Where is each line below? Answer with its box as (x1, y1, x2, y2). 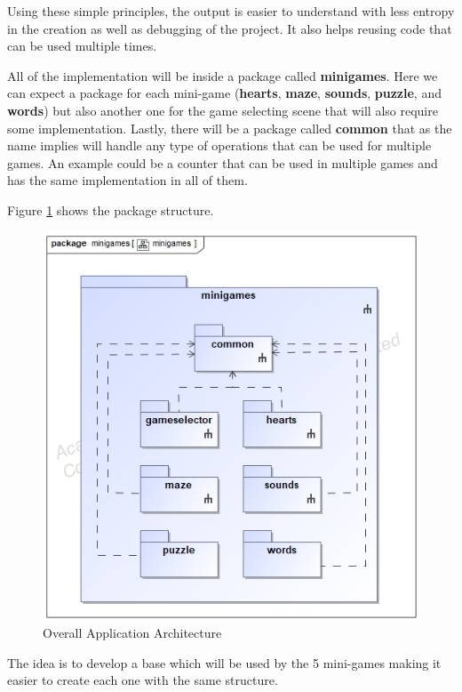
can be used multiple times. (7, 36, 157, 55)
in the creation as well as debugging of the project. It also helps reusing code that (7, 19, 452, 37)
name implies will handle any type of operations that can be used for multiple (7, 136, 432, 155)
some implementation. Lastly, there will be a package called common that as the (7, 118, 452, 137)
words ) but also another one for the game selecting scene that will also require (7, 101, 438, 119)
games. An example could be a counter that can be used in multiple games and (7, 153, 438, 172)
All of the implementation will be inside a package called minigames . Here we (7, 66, 438, 84)
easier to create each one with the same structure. (7, 671, 278, 689)
